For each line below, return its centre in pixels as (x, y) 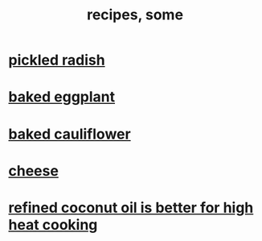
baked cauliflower (70, 134)
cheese (33, 170)
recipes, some (135, 15)
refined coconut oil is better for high (131, 208)
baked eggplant (61, 97)
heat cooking (53, 224)
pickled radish (57, 60)
